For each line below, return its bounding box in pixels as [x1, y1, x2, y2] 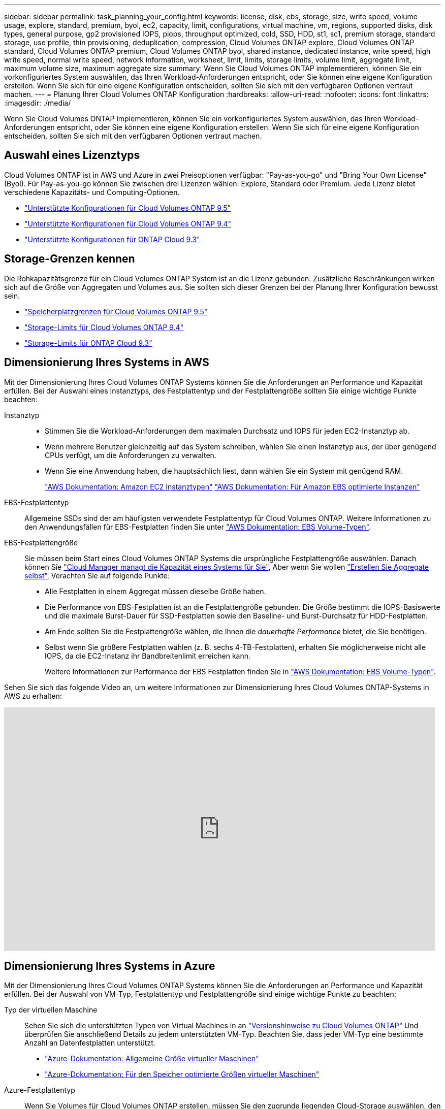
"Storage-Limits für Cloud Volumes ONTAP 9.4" [24, 322, 184, 332]
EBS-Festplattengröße [4, 538, 78, 547]
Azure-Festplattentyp [4, 1086, 75, 1095]
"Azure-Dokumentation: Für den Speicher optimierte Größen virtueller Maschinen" [45, 1070, 320, 1079]
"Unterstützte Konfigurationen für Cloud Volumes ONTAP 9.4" [24, 219, 232, 228]
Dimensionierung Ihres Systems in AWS [4, 356, 209, 369]
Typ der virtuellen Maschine [4, 1005, 98, 1015]
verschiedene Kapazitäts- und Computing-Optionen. [4, 187, 180, 197]
